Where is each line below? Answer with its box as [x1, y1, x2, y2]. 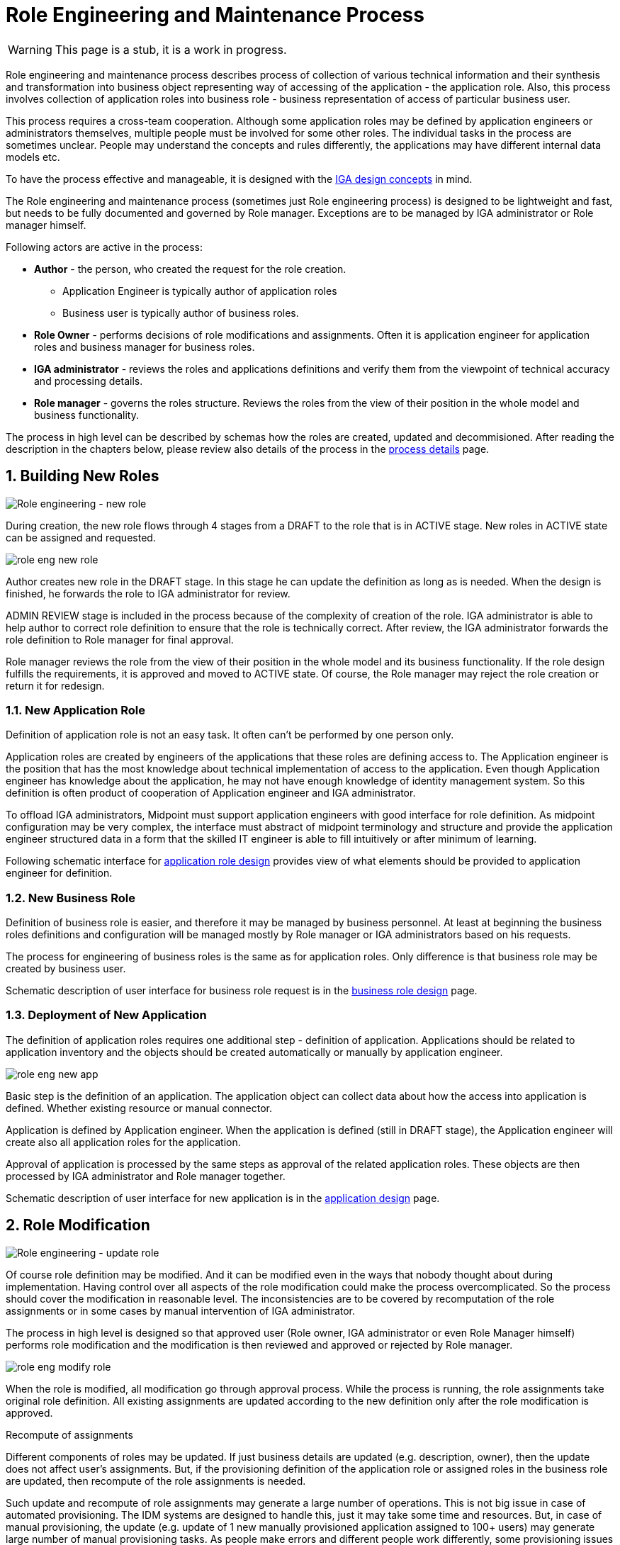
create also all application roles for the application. [6, 1135, 241, 1148]
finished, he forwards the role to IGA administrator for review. [6, 587, 291, 600]
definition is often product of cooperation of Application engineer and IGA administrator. [6, 787, 416, 799]
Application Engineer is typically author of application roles [62, 284, 337, 297]
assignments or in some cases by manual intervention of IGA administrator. [6, 1304, 356, 1317]
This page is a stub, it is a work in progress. [55, 42, 287, 57]
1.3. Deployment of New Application [6, 1008, 207, 1023]
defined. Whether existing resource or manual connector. [6, 1101, 273, 1114]
